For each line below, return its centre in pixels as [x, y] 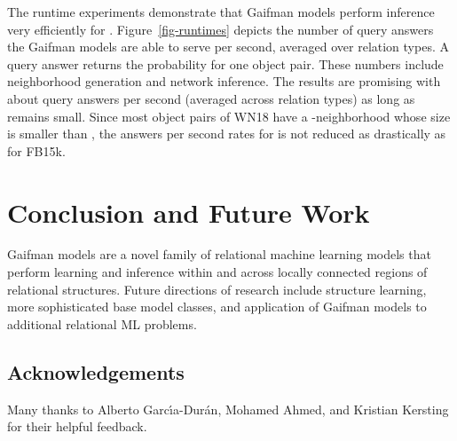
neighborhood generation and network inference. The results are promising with [224, 81]
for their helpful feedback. [77, 426]
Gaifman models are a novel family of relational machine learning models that [219, 254]
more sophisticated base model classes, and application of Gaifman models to [217, 307]
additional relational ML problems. [102, 323]
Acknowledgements [96, 371]
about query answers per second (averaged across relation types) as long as [211, 98]
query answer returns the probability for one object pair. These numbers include [225, 63]
